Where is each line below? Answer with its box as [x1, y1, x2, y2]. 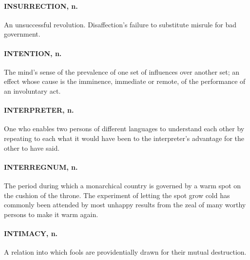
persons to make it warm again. [4, 209, 98, 219]
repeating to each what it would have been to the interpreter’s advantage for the [4, 133, 244, 143]
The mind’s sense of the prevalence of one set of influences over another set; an [4, 66, 240, 77]
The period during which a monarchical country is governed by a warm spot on [4, 180, 241, 190]
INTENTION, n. [4, 48, 62, 58]
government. [4, 29, 40, 39]
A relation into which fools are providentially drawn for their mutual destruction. [4, 247, 247, 257]
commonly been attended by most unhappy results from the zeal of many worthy [4, 200, 246, 210]
